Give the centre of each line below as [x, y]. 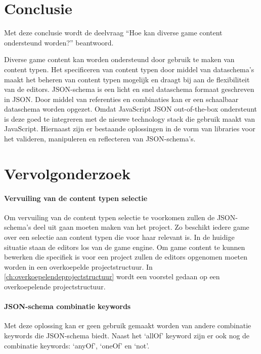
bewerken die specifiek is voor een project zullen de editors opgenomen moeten [126, 257]
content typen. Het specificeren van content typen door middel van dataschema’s [129, 69]
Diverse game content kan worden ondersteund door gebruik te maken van [119, 59]
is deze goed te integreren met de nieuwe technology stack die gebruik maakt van [130, 118]
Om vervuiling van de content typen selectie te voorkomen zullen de [110, 217]
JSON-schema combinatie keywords [68, 306]
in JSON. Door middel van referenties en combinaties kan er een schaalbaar [121, 99]
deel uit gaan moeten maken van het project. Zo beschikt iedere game [141, 227]
